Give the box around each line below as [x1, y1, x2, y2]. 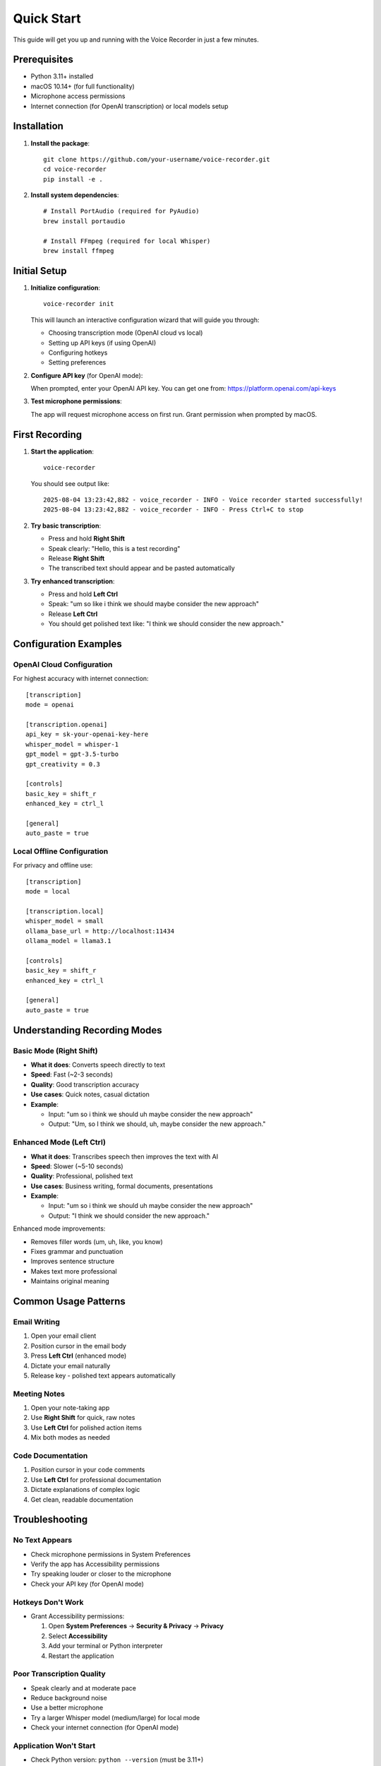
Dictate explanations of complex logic [30, 1486, 140, 1494]
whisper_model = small [25, 917, 104, 925]
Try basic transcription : [30, 521, 102, 530]
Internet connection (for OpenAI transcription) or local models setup [30, 102, 229, 110]
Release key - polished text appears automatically [30, 1371, 176, 1380]
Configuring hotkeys [48, 348, 108, 357]
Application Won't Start [13, 1741, 96, 1751]
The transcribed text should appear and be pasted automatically [48, 564, 236, 572]
